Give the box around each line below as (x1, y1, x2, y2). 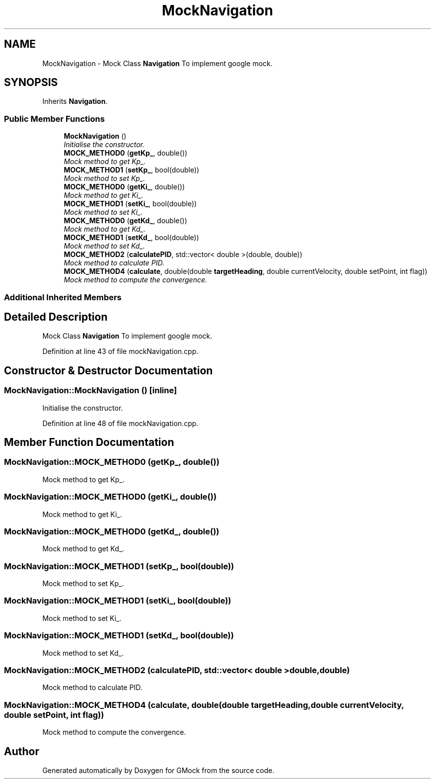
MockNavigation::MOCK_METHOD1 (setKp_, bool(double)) (4, 561, 234, 571)
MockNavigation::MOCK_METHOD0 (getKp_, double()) (4, 457, 219, 467)
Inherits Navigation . (42, 97, 108, 106)
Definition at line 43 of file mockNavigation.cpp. (42, 347, 199, 356)
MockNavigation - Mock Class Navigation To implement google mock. (42, 59, 273, 68)
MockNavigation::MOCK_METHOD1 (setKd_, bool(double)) (4, 630, 234, 641)
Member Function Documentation (4, 436, 174, 449)
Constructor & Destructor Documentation (4, 364, 213, 377)
